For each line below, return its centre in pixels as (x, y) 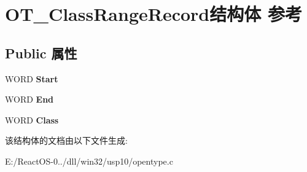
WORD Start (32, 78)
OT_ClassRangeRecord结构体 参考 (153, 14)
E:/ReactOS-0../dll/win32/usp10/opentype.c (89, 161)
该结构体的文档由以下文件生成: (66, 140)
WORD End (29, 99)
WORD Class (32, 119)
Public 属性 (41, 53)
